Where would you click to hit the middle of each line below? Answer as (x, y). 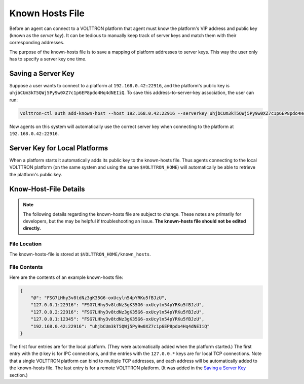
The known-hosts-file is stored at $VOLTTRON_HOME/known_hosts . (80, 254)
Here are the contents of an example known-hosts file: (66, 277)
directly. (32, 228)
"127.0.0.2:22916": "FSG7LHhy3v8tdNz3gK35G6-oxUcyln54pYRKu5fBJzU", (118, 312)
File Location (26, 244)
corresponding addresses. (37, 43)
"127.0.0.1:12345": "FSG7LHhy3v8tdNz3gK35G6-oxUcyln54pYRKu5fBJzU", (118, 319)
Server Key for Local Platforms (59, 148)
